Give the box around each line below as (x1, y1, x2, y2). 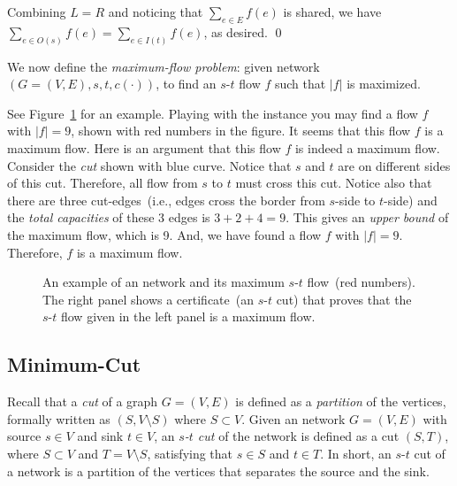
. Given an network (241, 409, 346, 428)
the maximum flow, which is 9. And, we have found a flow (7, 226, 322, 243)
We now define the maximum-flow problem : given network (7, 57, 320, 75)
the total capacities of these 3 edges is (7, 208, 210, 227)
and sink (77, 427, 124, 445)
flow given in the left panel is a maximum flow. (60, 307, 316, 326)
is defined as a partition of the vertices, (235, 392, 446, 411)
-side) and (384, 190, 438, 209)
